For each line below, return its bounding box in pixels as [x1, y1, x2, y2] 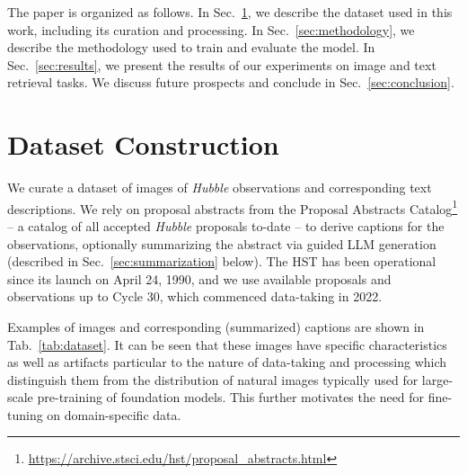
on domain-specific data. [47, 405, 181, 424]
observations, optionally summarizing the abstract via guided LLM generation [7, 234, 436, 253]
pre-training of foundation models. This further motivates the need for [37, 388, 425, 407]
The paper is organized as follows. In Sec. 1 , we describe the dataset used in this [7, 3, 453, 21]
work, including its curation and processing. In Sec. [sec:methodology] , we [7, 20, 415, 39]
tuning [7, 405, 43, 424]
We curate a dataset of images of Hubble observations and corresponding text [7, 178, 432, 197]
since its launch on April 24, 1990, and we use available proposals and [7, 269, 392, 288]
